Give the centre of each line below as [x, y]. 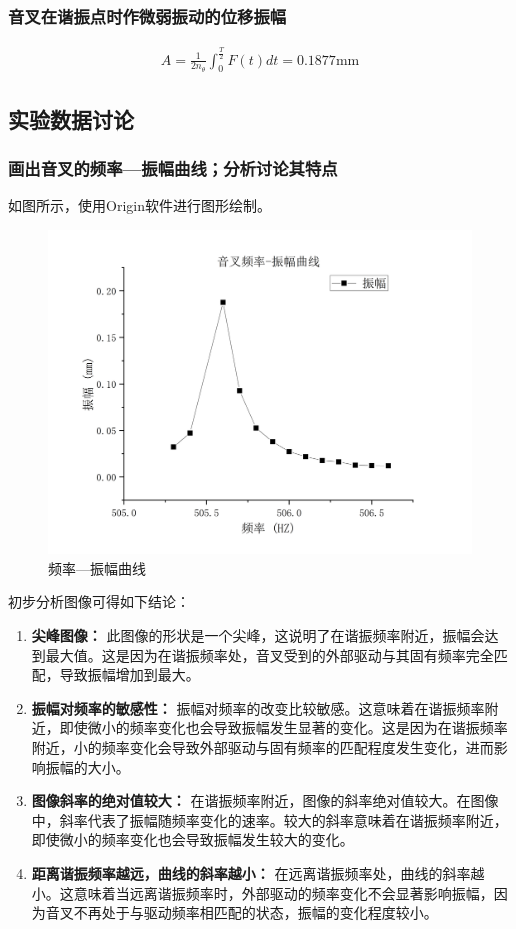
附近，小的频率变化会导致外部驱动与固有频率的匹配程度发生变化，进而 [262, 746]
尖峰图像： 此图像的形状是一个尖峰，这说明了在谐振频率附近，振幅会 [258, 634]
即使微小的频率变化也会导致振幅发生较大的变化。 [192, 839]
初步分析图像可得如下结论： [99, 601]
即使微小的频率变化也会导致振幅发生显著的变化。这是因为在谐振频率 [283, 727]
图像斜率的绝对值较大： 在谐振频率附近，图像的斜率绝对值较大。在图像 [265, 800]
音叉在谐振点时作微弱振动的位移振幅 [147, 15]
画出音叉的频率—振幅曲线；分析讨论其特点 [173, 168]
